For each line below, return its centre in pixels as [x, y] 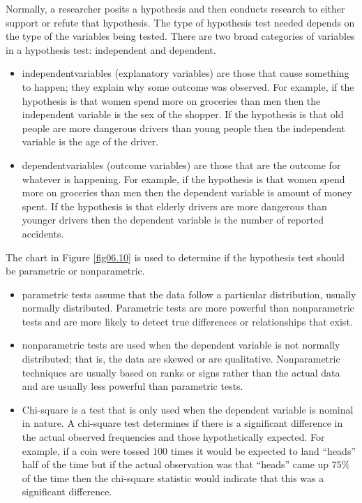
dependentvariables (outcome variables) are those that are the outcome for [181, 165]
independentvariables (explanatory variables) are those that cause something [186, 73]
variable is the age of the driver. [90, 141]
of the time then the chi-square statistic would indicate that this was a [173, 478]
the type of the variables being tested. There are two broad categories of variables [180, 36]
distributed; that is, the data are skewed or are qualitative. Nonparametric [181, 359]
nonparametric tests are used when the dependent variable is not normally [181, 345]
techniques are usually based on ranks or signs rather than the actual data [181, 372]
